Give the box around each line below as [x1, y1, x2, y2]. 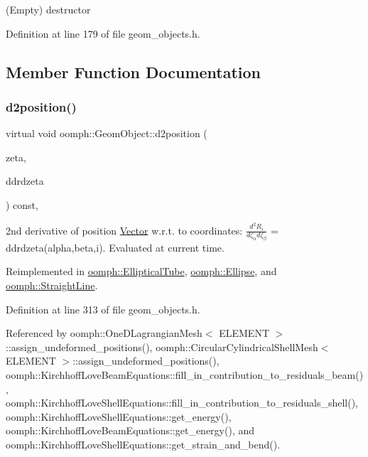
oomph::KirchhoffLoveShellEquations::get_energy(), [6, 409, 232, 424]
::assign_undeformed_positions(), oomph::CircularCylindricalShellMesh [6, 339, 318, 354]
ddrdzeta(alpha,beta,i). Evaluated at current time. [6, 240, 224, 254]
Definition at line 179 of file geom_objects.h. [6, 26, 200, 41]
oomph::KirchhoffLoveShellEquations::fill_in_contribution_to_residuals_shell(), [6, 395, 358, 410]
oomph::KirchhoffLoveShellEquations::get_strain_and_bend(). [6, 436, 281, 451]
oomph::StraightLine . [6, 278, 98, 293]
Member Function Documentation [6, 60, 261, 82]
